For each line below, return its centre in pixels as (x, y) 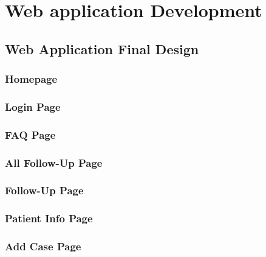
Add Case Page (43, 246)
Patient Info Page (49, 218)
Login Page (33, 106)
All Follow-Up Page (54, 162)
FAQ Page (30, 134)
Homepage (31, 79)
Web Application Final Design (102, 48)
